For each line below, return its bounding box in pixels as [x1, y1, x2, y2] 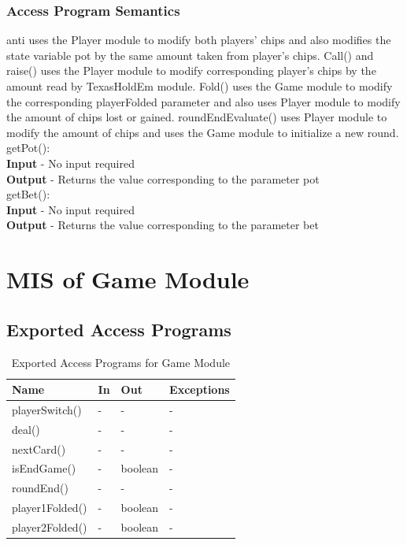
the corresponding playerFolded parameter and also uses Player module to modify [6, 93, 401, 109]
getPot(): [6, 139, 50, 156]
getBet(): [6, 186, 50, 202]
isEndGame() [12, 460, 76, 476]
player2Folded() [12, 519, 87, 536]
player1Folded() [12, 499, 87, 516]
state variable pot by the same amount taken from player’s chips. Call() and [6, 46, 374, 63]
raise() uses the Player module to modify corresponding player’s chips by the [6, 62, 376, 79]
